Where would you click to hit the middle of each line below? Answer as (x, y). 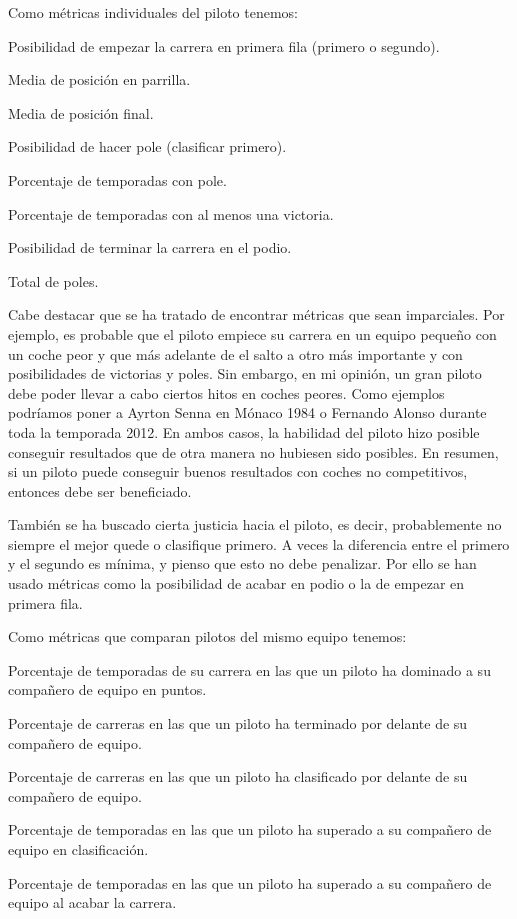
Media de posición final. (81, 112)
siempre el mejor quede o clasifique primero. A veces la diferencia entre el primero (259, 543)
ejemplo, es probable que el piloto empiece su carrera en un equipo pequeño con (252, 333)
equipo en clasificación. (78, 849)
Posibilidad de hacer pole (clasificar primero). (147, 146)
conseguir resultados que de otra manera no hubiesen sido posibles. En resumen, (253, 451)
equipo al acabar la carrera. (92, 902)
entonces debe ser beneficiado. (100, 490)
